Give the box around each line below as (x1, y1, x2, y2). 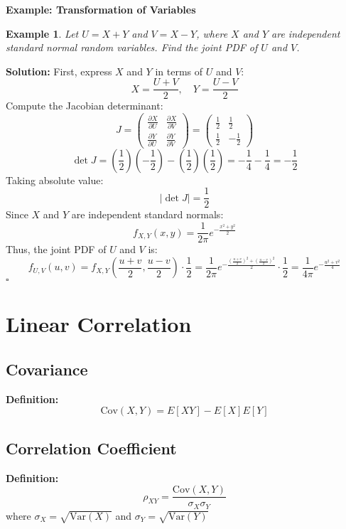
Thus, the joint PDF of (6, 242, 107, 257)
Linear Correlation (6, 309, 192, 338)
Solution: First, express (6, 63, 112, 78)
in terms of (155, 63, 203, 78)
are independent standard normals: (71, 207, 224, 222)
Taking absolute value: (6, 172, 104, 187)
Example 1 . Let (6, 26, 79, 41)
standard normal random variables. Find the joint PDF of (6, 40, 258, 55)
